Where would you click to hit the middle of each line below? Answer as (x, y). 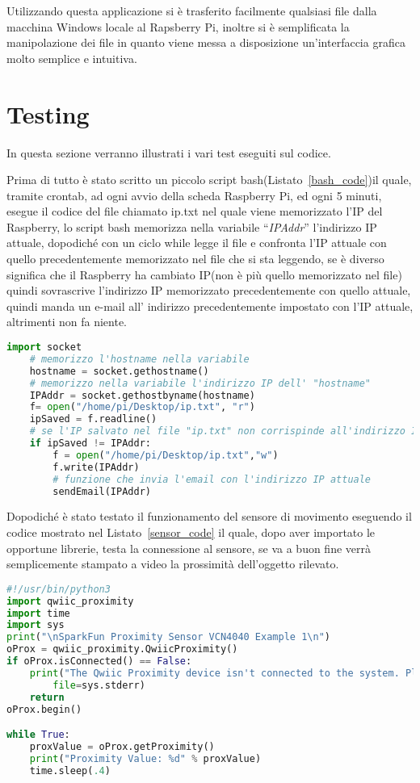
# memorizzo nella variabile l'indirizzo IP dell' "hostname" (200, 383)
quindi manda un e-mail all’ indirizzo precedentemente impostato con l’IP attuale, (210, 306)
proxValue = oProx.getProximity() (122, 746)
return (47, 697)
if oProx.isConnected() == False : (99, 662)
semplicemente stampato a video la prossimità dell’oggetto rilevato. (173, 564)
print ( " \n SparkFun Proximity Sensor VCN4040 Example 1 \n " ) (168, 637)
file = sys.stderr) (99, 685)
